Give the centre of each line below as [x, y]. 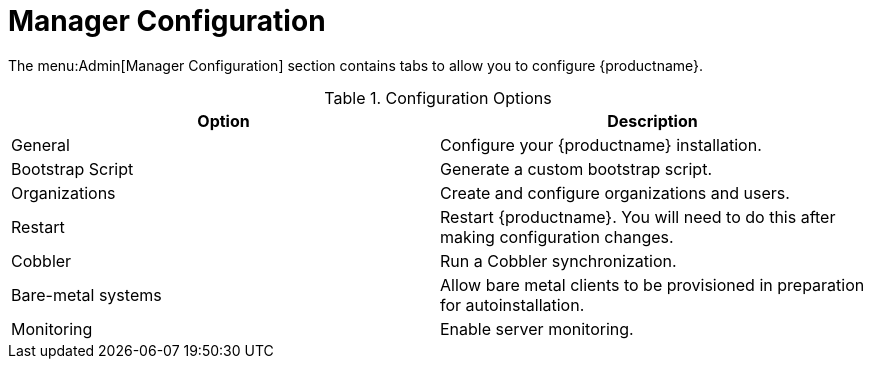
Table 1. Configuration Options [438, 97]
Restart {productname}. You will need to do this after [638, 216]
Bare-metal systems [86, 294]
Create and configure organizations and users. [615, 192]
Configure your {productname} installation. [601, 144]
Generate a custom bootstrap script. [576, 168]
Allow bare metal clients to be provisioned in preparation [652, 284]
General [40, 144]
